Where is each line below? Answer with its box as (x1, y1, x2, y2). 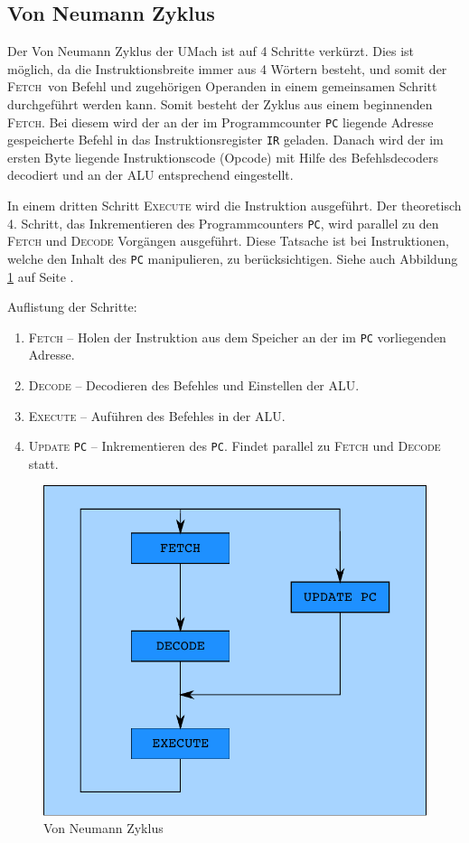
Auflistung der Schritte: (7, 297, 137, 316)
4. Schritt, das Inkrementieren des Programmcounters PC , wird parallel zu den (7, 213, 439, 232)
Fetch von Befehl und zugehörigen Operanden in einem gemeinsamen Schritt (7, 77, 437, 96)
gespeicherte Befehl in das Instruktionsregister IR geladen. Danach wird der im (7, 130, 444, 149)
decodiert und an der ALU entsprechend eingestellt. (7, 165, 294, 184)
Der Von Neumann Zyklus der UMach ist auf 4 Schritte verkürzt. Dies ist (7, 42, 415, 61)
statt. (28, 454, 59, 473)
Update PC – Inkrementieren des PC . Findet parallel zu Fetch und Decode (28, 436, 441, 455)
